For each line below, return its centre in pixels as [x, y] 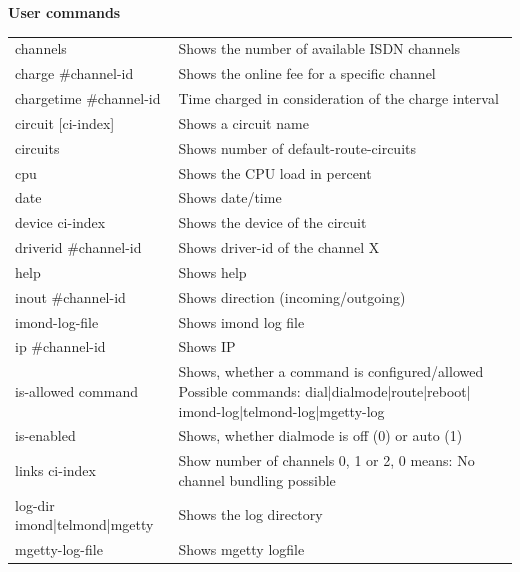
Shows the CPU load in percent [275, 172]
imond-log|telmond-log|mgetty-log [281, 410]
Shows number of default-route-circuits [297, 147]
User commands [64, 12]
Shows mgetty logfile [241, 549]
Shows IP [207, 346]
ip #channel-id [60, 346]
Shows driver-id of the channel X [279, 247]
